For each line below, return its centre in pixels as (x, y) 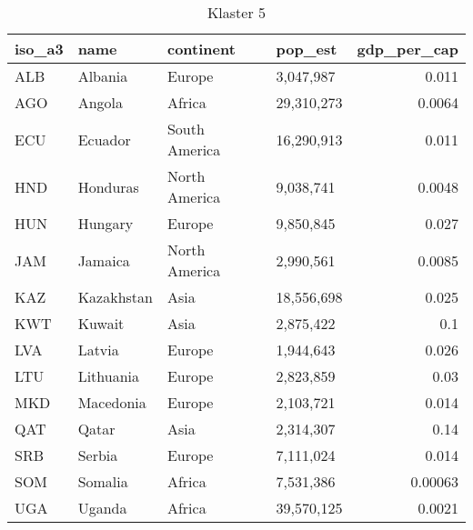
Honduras (108, 186)
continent (201, 49)
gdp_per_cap (408, 49)
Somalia (103, 481)
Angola (100, 102)
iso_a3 (39, 49)
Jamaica (104, 260)
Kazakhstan (115, 297)
